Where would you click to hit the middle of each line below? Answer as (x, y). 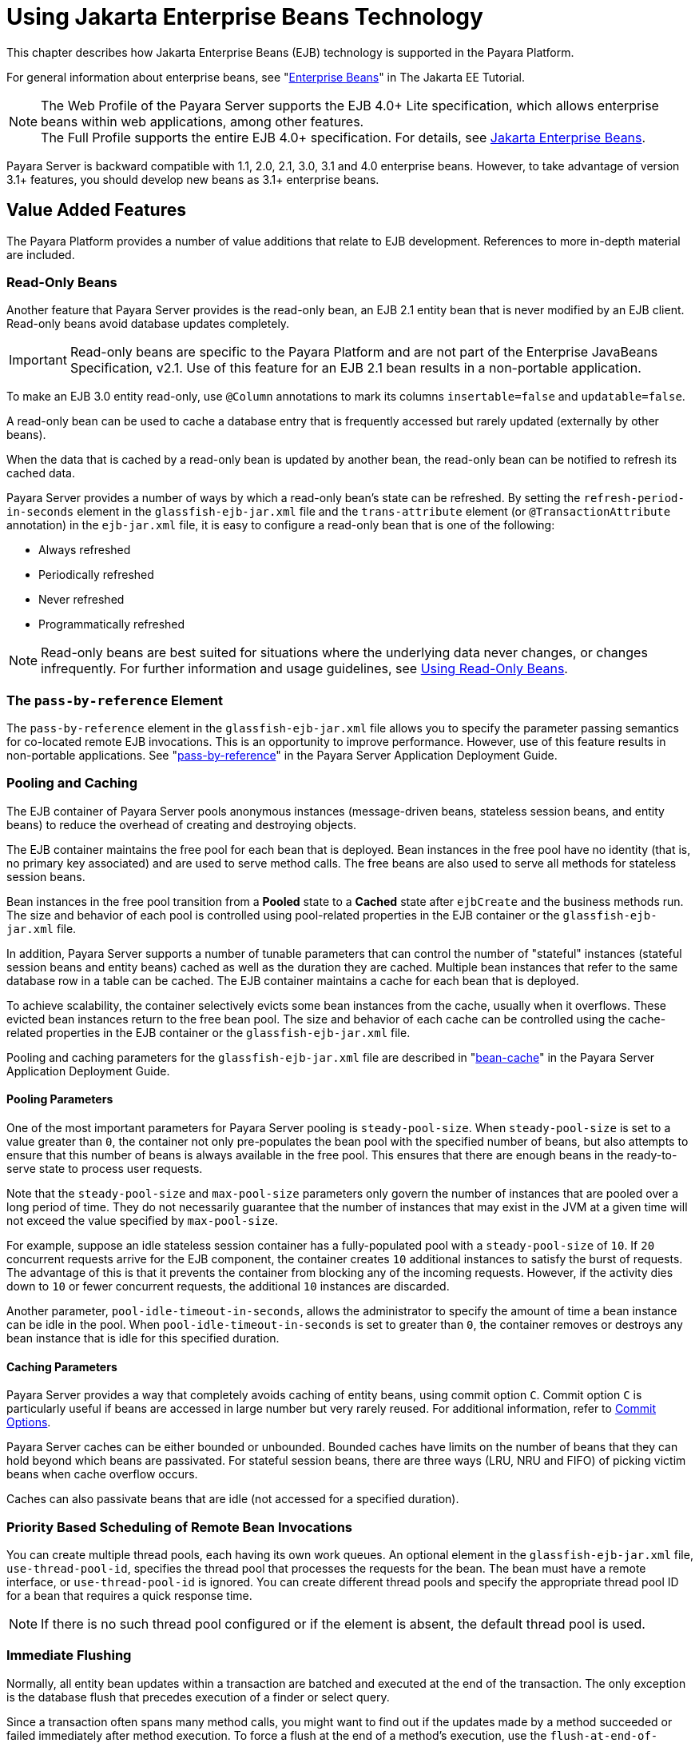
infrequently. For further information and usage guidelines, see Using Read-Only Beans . (304, 669)
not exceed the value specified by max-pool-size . (143, 1221)
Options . (29, 1422)
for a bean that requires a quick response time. (129, 1596)
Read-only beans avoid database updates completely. (148, 324)
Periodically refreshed (96, 575)
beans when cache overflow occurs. (102, 1474)
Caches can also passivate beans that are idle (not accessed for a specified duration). (233, 1499)
